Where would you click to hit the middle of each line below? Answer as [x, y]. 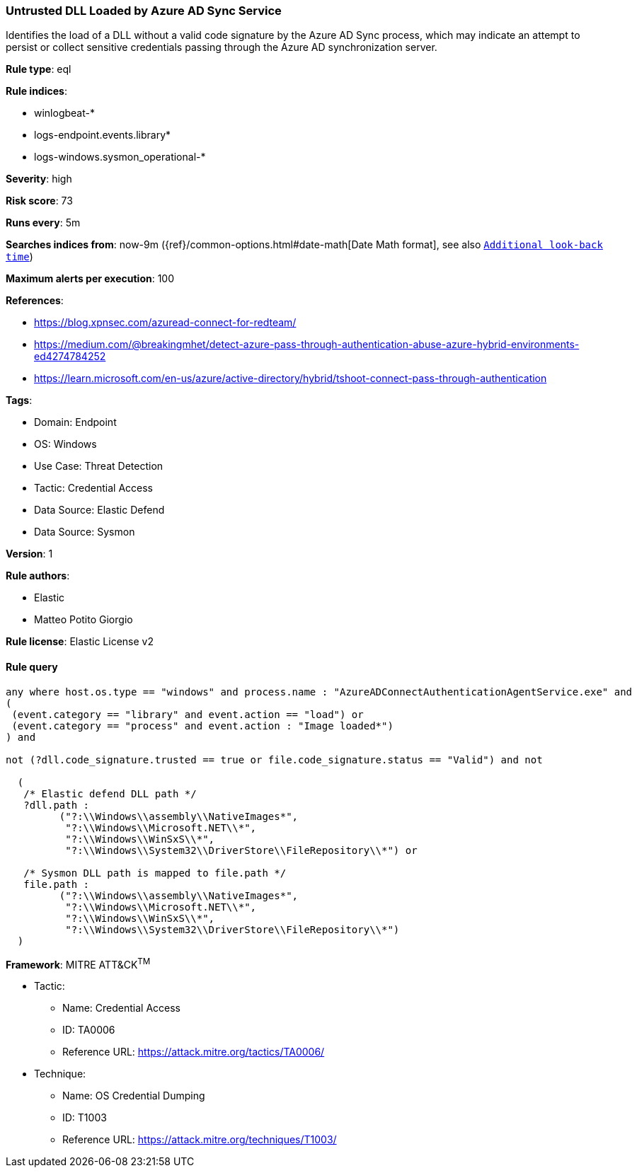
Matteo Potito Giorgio [84, 620]
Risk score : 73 [39, 201]
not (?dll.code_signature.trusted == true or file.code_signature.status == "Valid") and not [274, 759]
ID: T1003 [85, 1118]
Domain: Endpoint [75, 422]
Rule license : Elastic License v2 [80, 642]
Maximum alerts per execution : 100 [90, 279]
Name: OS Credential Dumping [134, 1096]
